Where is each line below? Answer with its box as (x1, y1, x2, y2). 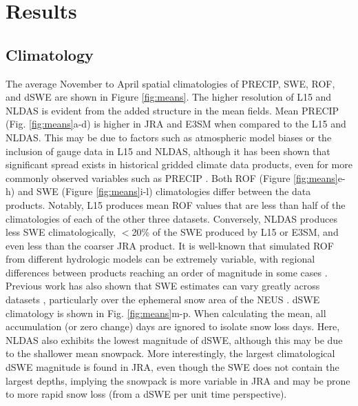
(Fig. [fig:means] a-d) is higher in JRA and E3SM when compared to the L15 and (6, 116, 346, 131)
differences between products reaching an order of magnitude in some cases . (6, 265, 328, 279)
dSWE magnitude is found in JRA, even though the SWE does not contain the (6, 360, 339, 374)
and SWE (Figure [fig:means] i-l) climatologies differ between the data (17, 184, 311, 199)
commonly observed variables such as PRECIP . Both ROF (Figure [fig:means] (6, 170, 338, 185)
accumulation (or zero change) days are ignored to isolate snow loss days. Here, (6, 319, 340, 334)
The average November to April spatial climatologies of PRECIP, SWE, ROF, (6, 76, 335, 90)
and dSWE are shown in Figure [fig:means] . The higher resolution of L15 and (6, 90, 332, 104)
